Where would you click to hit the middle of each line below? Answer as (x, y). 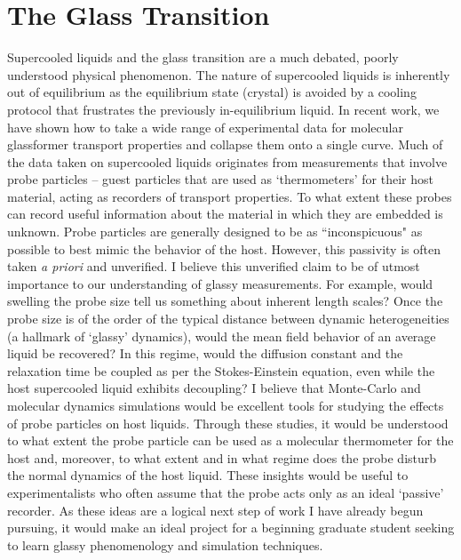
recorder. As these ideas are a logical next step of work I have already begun (215, 510)
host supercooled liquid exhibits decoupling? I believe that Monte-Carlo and (214, 388)
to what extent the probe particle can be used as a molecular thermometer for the (230, 440)
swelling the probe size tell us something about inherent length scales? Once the (225, 301)
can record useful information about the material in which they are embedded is (225, 214)
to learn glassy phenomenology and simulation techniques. (165, 544)
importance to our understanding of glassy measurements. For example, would (220, 283)
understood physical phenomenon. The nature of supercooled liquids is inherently (229, 74)
